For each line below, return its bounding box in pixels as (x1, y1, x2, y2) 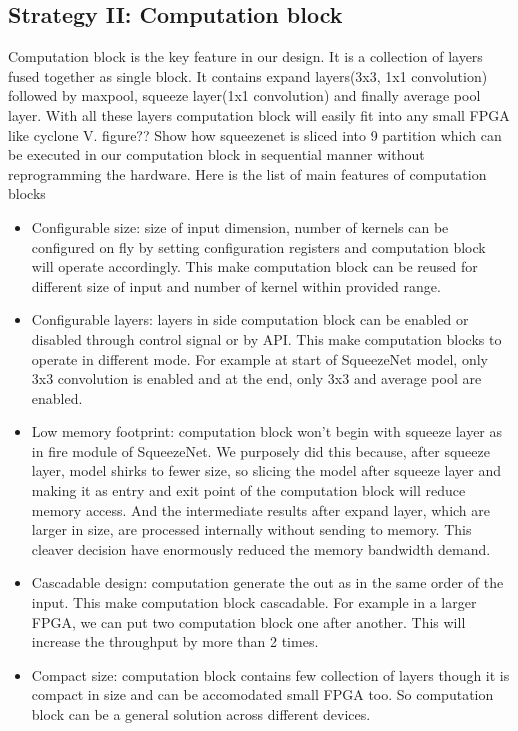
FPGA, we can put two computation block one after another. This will (31, 611, 466, 632)
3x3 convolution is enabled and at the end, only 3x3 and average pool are (31, 368, 482, 389)
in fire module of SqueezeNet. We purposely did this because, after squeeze (31, 440, 490, 461)
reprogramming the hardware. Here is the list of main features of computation (8, 163, 487, 184)
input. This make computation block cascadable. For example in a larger (31, 592, 477, 613)
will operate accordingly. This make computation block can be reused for (31, 256, 478, 277)
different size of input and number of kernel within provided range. (31, 275, 441, 296)
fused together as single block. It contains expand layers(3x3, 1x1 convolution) (8, 65, 488, 86)
